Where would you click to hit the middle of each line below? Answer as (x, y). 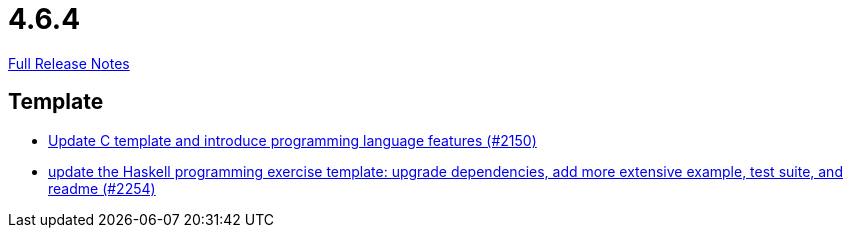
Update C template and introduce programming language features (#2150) (292, 140)
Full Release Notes (69, 63)
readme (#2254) (102, 188)
